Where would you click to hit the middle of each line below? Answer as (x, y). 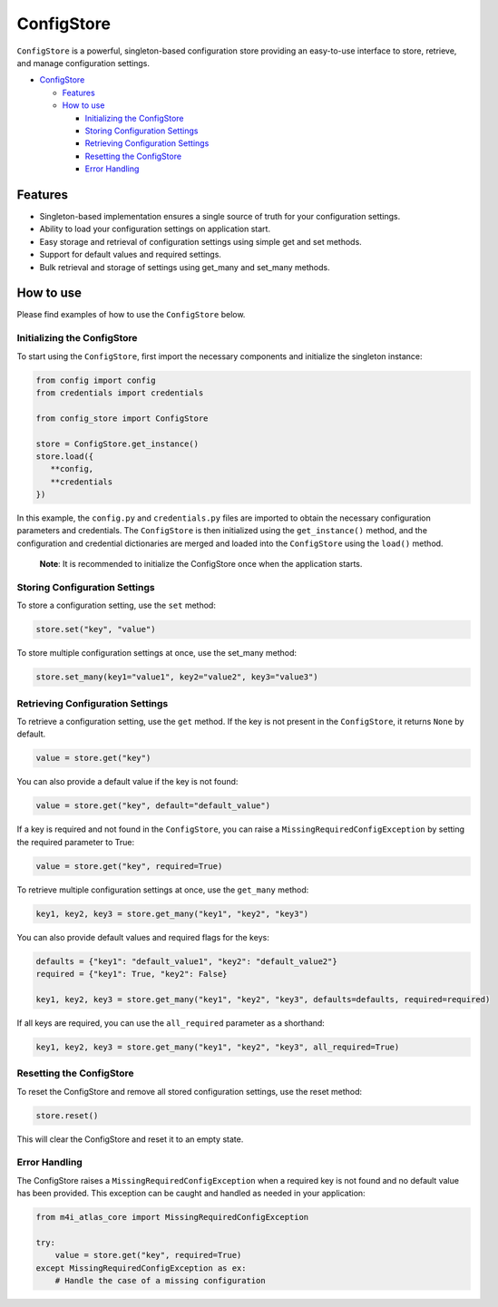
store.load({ (65, 456)
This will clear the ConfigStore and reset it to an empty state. (130, 1139)
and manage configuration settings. (83, 63)
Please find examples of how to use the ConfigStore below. (131, 315)
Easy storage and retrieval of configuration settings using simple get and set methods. (200, 241)
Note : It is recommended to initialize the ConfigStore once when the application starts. (201, 564)
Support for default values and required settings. (131, 255)
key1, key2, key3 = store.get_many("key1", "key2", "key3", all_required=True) (218, 1047)
